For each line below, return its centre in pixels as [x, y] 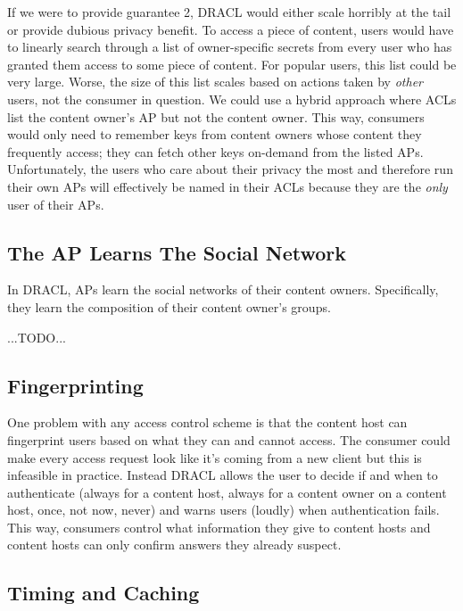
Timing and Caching [103, 593]
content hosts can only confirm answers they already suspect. [174, 545]
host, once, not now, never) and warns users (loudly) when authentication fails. [223, 510]
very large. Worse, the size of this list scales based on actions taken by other [215, 82]
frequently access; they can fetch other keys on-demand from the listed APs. [215, 151]
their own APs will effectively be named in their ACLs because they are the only [227, 186]
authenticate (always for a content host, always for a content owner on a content [227, 492]
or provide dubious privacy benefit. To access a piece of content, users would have [231, 29]
